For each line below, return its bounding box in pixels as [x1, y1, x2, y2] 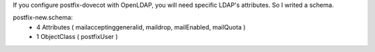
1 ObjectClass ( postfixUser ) [36, 33, 118, 41]
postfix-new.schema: [12, 14, 73, 22]
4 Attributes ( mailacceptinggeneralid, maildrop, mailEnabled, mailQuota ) [36, 23, 246, 31]
